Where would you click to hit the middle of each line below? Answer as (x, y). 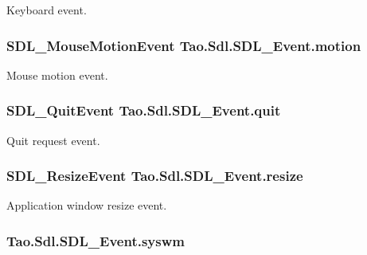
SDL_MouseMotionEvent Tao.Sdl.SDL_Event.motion (184, 45)
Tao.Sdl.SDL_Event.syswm (96, 240)
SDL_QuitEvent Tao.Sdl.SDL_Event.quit (144, 110)
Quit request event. (53, 140)
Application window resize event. (87, 205)
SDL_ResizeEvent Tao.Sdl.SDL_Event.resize (155, 176)
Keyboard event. (47, 10)
